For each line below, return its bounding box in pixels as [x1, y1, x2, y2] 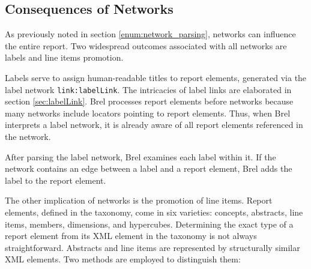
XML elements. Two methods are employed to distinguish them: [5, 253, 241, 265]
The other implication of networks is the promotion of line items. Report [5, 194, 273, 207]
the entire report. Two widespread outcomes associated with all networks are [5, 39, 287, 52]
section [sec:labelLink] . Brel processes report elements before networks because [5, 95, 294, 107]
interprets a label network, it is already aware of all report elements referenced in [5, 118, 303, 131]
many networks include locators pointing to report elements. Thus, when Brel [5, 106, 291, 119]
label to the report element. [5, 174, 106, 186]
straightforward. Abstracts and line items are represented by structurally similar [5, 241, 300, 253]
